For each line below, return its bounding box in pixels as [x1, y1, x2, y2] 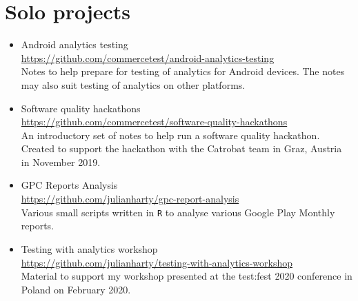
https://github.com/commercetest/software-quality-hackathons [21, 114, 288, 129]
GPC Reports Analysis [21, 178, 118, 192]
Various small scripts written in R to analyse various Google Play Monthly [21, 205, 335, 219]
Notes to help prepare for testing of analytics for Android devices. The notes [21, 64, 345, 79]
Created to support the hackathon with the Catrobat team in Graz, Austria [21, 141, 342, 156]
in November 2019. [21, 154, 101, 169]
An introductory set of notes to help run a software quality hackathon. [21, 127, 320, 142]
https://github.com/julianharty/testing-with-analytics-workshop [21, 255, 293, 269]
